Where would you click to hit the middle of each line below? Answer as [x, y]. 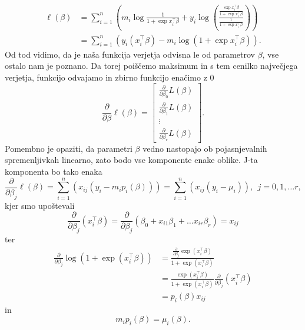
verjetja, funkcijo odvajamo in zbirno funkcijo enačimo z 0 [110, 77]
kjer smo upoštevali [40, 205]
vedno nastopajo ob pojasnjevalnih [205, 148]
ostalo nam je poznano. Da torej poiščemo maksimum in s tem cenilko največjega [151, 66]
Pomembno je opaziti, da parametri [69, 148]
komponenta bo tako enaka [54, 171]
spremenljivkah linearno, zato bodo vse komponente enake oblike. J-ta [131, 160]
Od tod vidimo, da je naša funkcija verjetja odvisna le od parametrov [130, 54]
